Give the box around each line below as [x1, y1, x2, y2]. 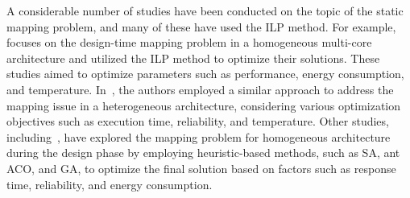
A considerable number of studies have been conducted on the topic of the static [6, 2, 404, 19]
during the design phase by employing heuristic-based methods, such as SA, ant [6, 144, 400, 161]
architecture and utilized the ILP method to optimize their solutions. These [6, 49, 380, 66]
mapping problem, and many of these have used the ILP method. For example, [6, 18, 396, 35]
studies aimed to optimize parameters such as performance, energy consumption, [6, 65, 404, 82]
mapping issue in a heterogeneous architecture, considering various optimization [6, 97, 401, 113]
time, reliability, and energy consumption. [6, 175, 213, 192]
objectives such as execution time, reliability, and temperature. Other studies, [6, 113, 389, 130]
